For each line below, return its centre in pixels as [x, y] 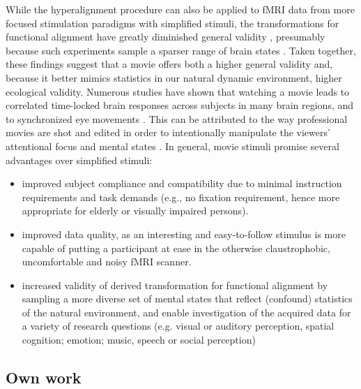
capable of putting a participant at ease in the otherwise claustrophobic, [176, 248]
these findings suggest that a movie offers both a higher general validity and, [169, 64]
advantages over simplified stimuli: [79, 160]
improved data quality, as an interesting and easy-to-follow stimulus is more [184, 234]
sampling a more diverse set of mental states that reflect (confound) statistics [187, 299]
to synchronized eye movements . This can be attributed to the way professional [177, 118]
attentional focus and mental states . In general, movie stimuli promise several [172, 146]
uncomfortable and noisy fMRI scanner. [107, 262]
